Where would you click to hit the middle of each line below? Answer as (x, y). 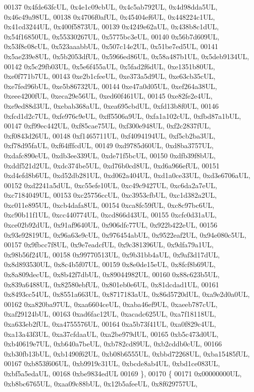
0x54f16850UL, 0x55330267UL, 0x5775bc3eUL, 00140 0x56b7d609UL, (112, 36)
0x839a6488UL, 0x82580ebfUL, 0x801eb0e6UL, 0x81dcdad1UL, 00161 (112, 284)
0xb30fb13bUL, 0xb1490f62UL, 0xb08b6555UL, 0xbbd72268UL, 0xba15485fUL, (127, 353)
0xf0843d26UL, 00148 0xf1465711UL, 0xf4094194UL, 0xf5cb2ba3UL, (110, 135)
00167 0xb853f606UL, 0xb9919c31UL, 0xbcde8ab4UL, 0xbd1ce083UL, (112, 363)
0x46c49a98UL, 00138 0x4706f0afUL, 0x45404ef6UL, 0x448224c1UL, (110, 16)
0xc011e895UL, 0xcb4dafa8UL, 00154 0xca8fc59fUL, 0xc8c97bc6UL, (109, 205)
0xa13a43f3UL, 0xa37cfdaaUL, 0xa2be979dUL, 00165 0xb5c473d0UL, (111, 334)
